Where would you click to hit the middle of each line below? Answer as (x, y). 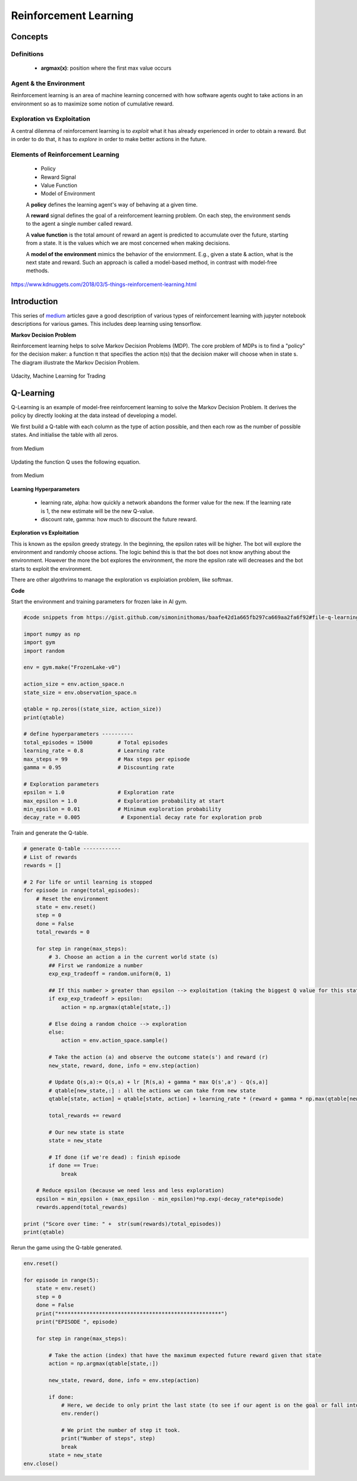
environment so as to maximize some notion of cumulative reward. (93, 104)
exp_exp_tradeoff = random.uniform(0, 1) (110, 974)
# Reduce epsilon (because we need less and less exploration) (130, 1191)
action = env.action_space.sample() (115, 1040)
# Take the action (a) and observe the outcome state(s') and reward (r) (159, 1057)
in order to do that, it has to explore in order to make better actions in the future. (109, 139)
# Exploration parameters (61, 784)
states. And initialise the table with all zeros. (65, 435)
